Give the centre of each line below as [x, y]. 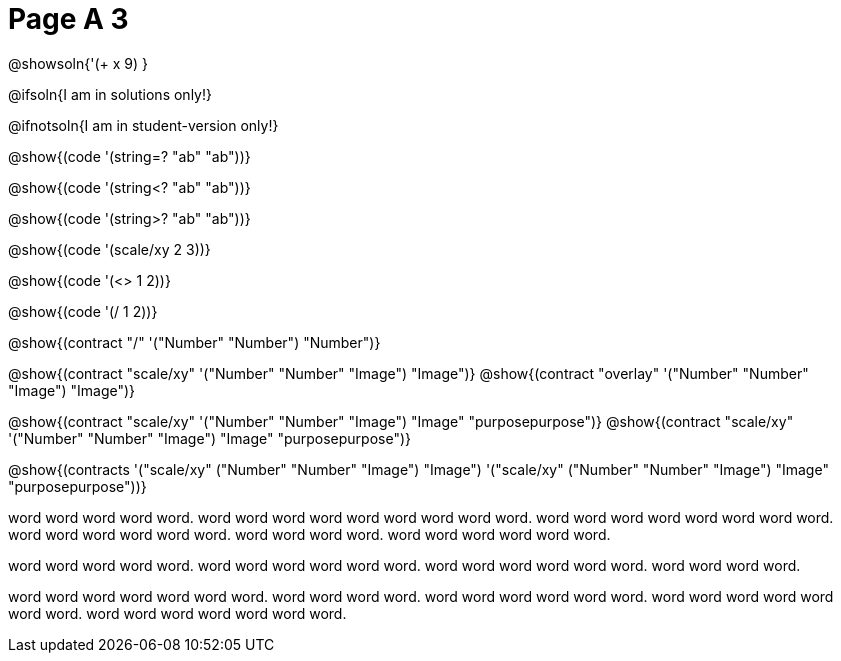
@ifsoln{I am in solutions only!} [110, 94]
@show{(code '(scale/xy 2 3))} [109, 249]
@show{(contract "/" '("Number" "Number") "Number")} [194, 342]
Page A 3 [68, 19]
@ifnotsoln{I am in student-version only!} [143, 125]
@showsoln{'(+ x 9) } [78, 63]
